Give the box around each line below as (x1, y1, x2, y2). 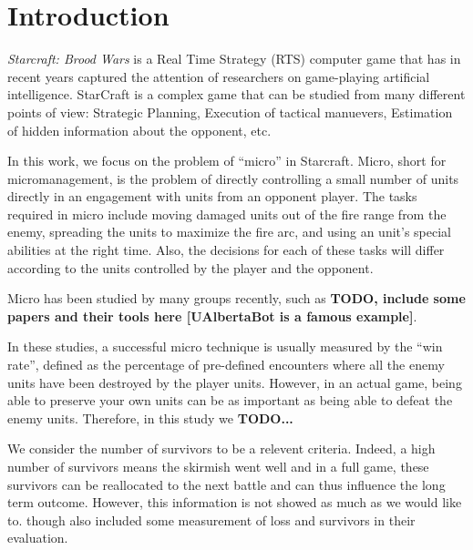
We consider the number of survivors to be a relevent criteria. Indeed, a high (7, 439, 436, 458)
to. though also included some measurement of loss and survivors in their (7, 510, 416, 529)
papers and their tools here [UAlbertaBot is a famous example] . (7, 306, 417, 325)
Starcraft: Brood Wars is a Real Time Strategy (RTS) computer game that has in (7, 49, 461, 68)
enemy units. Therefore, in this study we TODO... (7, 408, 293, 427)
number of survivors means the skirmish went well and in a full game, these (7, 457, 429, 475)
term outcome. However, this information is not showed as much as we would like (7, 493, 462, 512)
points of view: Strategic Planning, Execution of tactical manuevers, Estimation (7, 102, 453, 121)
